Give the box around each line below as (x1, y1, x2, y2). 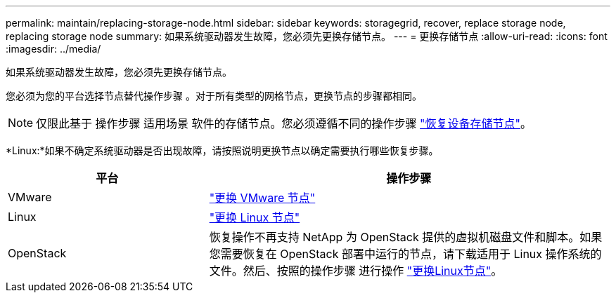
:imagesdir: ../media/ (6, 43, 101, 55)
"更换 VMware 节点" (209, 191, 316, 205)
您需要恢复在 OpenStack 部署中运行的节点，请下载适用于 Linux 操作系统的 (209, 247, 602, 261)
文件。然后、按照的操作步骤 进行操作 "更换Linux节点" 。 (209, 264, 503, 278)
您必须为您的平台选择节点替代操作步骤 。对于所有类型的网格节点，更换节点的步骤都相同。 (6, 90, 422, 102)
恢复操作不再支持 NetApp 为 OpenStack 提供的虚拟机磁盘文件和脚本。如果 (209, 230, 603, 244)
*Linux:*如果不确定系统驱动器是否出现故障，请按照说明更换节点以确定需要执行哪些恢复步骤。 (6, 144, 439, 156)
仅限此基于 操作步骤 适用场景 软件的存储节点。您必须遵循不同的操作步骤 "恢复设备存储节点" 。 (36, 116, 532, 130)
